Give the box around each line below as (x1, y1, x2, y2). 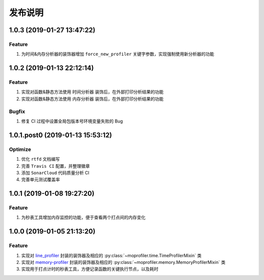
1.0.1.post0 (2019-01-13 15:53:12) (9, 131, 112, 139)
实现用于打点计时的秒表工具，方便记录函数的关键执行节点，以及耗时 (21, 266, 158, 272)
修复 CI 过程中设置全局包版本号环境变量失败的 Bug (21, 118, 123, 124)
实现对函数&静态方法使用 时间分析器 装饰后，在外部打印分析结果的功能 (21, 89, 164, 95)
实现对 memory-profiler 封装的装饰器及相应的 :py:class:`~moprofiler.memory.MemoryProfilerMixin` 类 (21, 259, 226, 265)
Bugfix (9, 108, 25, 115)
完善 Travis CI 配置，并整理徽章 (21, 163, 90, 169)
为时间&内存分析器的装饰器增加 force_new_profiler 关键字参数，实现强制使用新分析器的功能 (21, 51, 215, 57)
